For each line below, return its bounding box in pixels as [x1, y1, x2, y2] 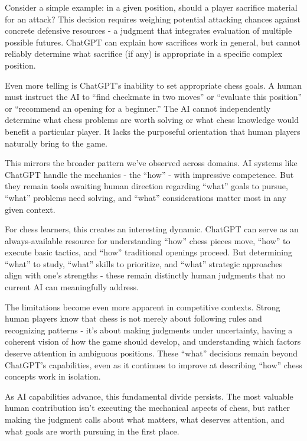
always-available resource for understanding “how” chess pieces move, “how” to [5, 234, 290, 247]
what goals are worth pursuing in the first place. [5, 424, 179, 437]
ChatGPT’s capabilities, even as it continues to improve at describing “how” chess [5, 358, 302, 371]
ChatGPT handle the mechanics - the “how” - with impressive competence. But [5, 168, 294, 180]
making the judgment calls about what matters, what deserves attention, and [5, 413, 285, 425]
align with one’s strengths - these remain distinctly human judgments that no [5, 269, 285, 281]
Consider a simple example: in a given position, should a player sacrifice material [5, 1, 298, 13]
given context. [5, 203, 55, 215]
